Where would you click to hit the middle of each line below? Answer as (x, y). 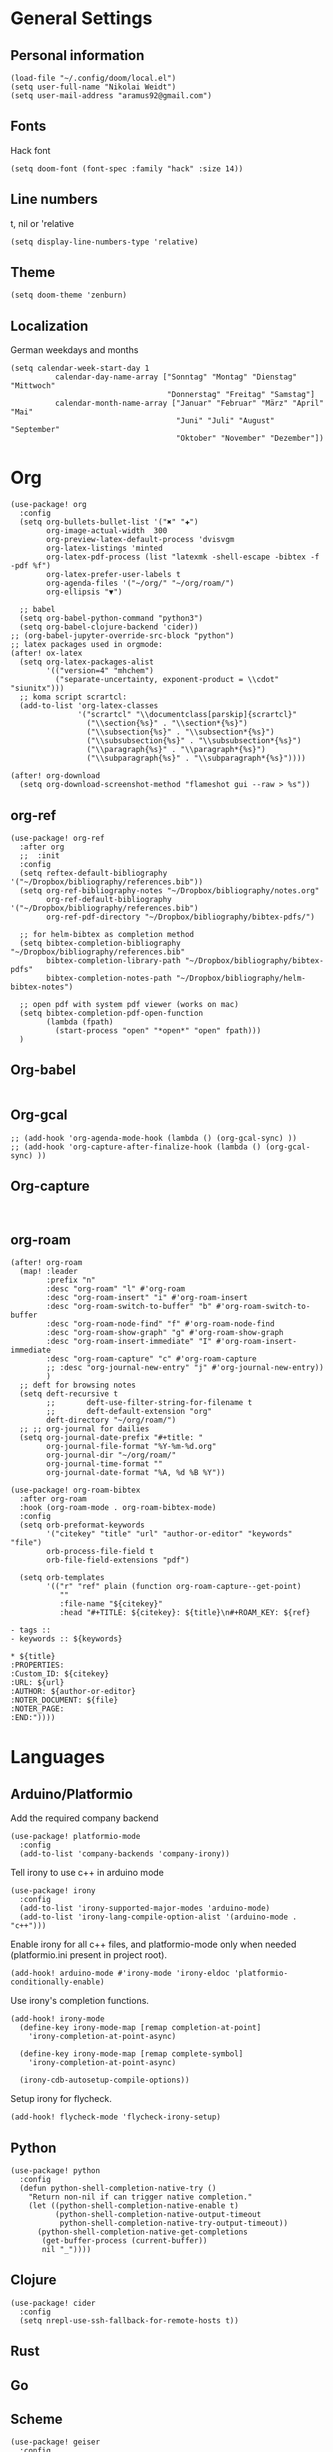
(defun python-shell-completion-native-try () (118, 2188)
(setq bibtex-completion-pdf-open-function (111, 1013)
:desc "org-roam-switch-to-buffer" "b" (129, 1307)
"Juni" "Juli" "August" (225, 421)
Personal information (77, 55)
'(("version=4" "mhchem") (100, 671)
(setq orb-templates (62, 1578)
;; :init (39, 856)
